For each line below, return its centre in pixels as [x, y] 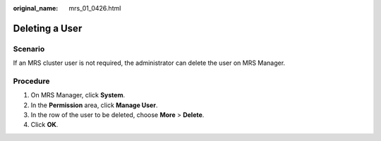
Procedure [31, 81]
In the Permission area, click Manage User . [94, 105]
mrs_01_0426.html [95, 8]
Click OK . [44, 125]
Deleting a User [48, 28]
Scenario [29, 49]
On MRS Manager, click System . [78, 95]
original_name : [36, 8]
